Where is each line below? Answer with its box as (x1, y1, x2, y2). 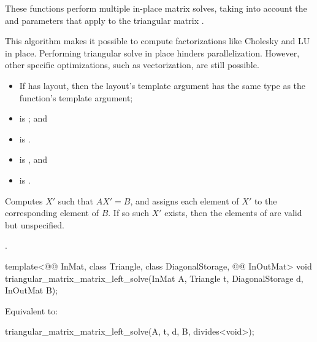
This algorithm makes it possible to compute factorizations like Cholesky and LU (5, 34, 310, 47)
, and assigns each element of (130, 194, 239, 207)
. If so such (108, 206, 149, 219)
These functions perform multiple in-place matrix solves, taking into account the (5, 2, 307, 14)
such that (58, 194, 94, 207)
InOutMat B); (5, 284, 58, 297)
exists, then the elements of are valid (164, 206, 302, 219)
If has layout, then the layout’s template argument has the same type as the (19, 79, 306, 91)
